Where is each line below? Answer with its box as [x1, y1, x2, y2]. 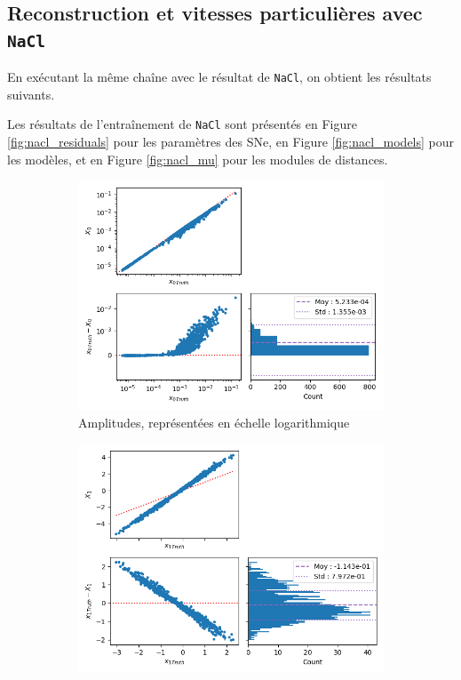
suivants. [7, 84, 55, 103]
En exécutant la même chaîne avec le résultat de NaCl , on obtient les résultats [7, 68, 432, 86]
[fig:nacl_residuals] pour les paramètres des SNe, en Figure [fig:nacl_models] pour [7, 132, 455, 151]
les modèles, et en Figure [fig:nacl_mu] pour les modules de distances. [7, 149, 388, 168]
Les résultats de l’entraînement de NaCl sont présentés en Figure [7, 115, 357, 133]
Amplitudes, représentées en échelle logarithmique [78, 412, 350, 431]
